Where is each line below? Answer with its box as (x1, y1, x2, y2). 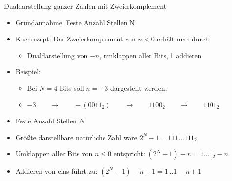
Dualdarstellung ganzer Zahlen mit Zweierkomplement (4, 1, 167, 11)
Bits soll (59, 82, 84, 93)
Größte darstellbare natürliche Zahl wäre (15, 132, 138, 142)
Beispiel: (15, 66, 41, 77)
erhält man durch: (157, 34, 211, 44)
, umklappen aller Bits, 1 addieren (99, 50, 202, 60)
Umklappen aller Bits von (15, 148, 93, 159)
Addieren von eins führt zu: (15, 166, 98, 176)
